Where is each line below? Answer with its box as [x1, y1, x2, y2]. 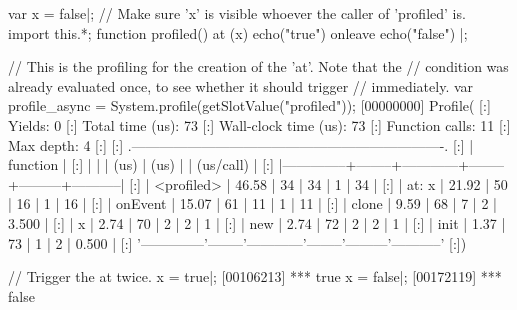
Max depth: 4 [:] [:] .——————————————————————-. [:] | [8, 134, 474, 155]
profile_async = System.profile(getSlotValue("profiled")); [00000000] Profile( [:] [8, 95, 491, 116]
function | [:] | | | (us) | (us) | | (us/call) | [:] [8, 154, 274, 175]
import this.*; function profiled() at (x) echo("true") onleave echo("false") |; [8, 22, 468, 43]
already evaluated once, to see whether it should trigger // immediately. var [8, 75, 474, 96]
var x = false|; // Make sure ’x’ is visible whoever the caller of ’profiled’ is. [8, 3, 466, 23]
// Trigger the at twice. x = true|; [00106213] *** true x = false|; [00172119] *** [8, 266, 502, 287]
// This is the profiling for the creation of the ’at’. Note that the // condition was [8, 56, 509, 77]
